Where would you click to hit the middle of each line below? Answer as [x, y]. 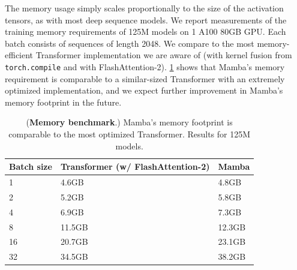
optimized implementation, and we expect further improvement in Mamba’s [144, 90]
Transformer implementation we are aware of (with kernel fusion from [164, 55]
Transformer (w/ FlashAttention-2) [135, 166]
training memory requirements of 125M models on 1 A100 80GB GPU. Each [145, 31]
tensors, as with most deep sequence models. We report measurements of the [146, 19]
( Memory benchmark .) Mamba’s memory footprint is [129, 122]
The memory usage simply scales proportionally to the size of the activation [144, 8]
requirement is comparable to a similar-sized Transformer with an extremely [145, 78]
